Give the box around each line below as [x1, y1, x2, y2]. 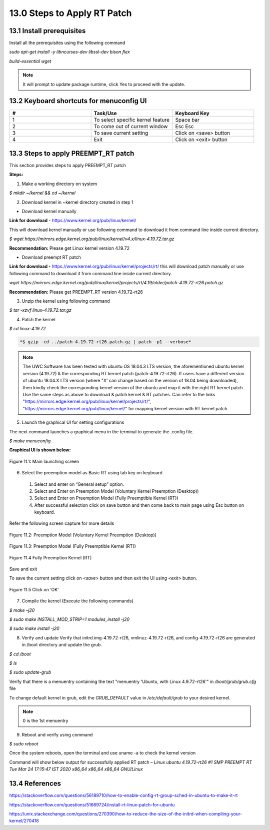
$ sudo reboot [9, 741, 38, 747]
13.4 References [9, 779, 61, 788]
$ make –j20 [9, 607, 35, 613]
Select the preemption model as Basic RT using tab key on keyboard [21, 470, 162, 476]
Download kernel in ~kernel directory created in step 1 [21, 199, 133, 205]
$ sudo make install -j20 [9, 625, 59, 631]
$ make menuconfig [9, 438, 51, 444]
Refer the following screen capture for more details [9, 520, 114, 526]
